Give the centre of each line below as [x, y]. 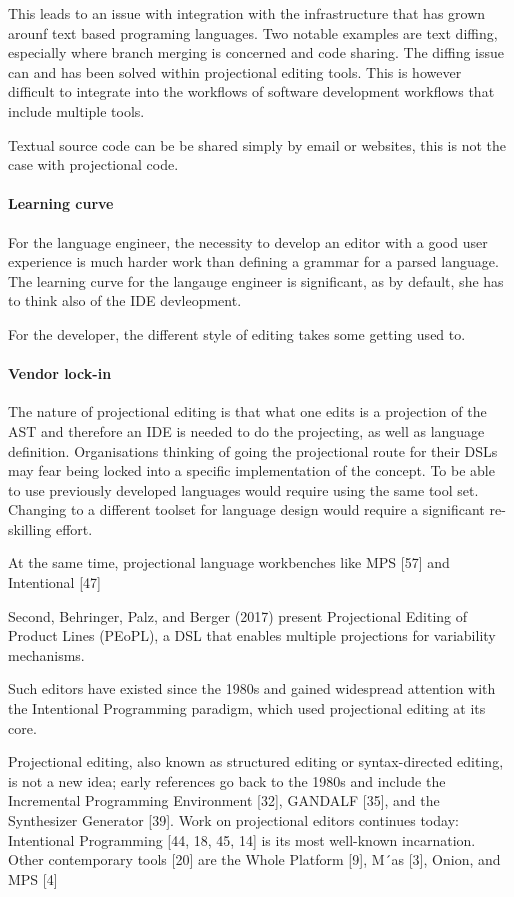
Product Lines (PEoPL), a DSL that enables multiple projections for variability [252, 635]
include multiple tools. [76, 110]
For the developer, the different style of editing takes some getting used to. [237, 333]
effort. [74, 528]
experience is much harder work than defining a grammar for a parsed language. [253, 261]
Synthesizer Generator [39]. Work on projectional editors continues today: [233, 820]
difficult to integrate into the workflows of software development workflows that [251, 91]
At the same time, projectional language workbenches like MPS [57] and [229, 562]
